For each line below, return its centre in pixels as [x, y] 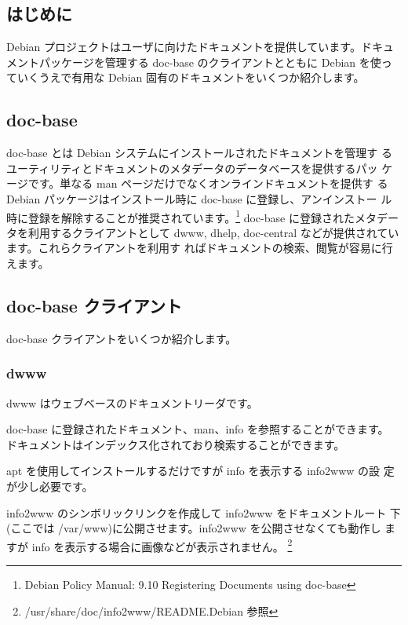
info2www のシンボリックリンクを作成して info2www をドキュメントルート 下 [204, 512]
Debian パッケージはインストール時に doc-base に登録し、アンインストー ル [199, 198]
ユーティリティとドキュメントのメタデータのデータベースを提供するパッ [192, 168]
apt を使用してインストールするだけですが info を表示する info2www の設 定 [200, 471]
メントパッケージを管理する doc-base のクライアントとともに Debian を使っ [199, 62]
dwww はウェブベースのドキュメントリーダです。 [132, 402]
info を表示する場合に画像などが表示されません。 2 [162, 545]
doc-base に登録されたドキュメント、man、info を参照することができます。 [198, 429]
